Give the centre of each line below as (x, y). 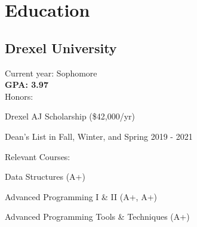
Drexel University (61, 47)
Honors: (19, 96)
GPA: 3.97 (27, 85)
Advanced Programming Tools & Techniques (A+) (97, 217)
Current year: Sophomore (51, 73)
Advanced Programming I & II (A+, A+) (81, 196)
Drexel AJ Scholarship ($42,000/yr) (70, 116)
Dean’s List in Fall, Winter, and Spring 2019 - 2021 (99, 136)
